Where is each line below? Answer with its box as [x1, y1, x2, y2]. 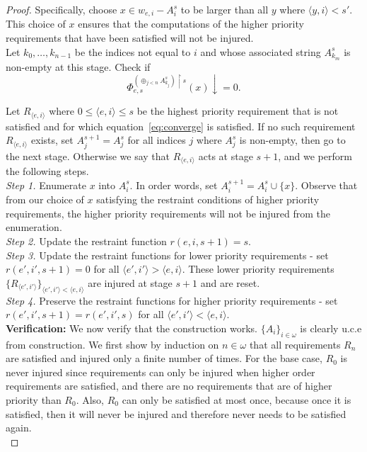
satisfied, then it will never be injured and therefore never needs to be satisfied [6, 406, 346, 421]
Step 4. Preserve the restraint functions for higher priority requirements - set [6, 293, 338, 307]
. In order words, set [129, 177, 218, 192]
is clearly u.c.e [300, 320, 362, 335]
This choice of [6, 16, 66, 31]
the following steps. [6, 164, 89, 179]
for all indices [127, 132, 186, 147]
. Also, [76, 392, 105, 407]
